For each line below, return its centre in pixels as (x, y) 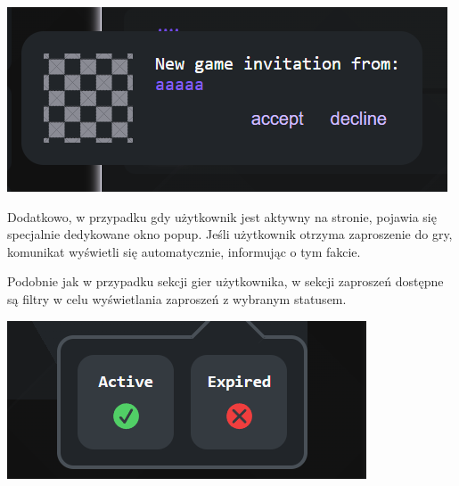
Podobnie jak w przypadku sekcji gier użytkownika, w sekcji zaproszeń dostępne (225, 281)
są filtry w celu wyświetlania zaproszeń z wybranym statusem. (177, 298)
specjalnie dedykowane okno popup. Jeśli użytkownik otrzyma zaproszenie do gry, (230, 234)
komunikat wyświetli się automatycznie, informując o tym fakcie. (184, 251)
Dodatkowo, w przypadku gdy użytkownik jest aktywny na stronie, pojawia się (222, 216)
